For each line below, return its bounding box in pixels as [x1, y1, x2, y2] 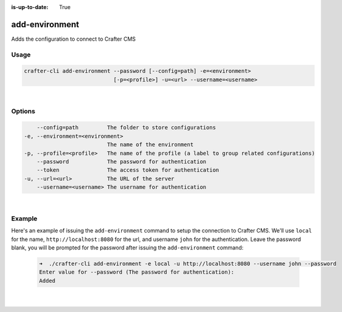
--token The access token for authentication [36, 167, 220, 174]
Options [11, 107, 36, 115]
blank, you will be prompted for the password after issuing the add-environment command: [11, 244, 244, 251]
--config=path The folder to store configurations [36, 124, 216, 131]
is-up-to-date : [11, 4, 49, 10]
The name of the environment [107, 141, 194, 148]
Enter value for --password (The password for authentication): [39, 269, 235, 276]
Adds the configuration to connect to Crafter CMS [11, 35, 136, 42]
